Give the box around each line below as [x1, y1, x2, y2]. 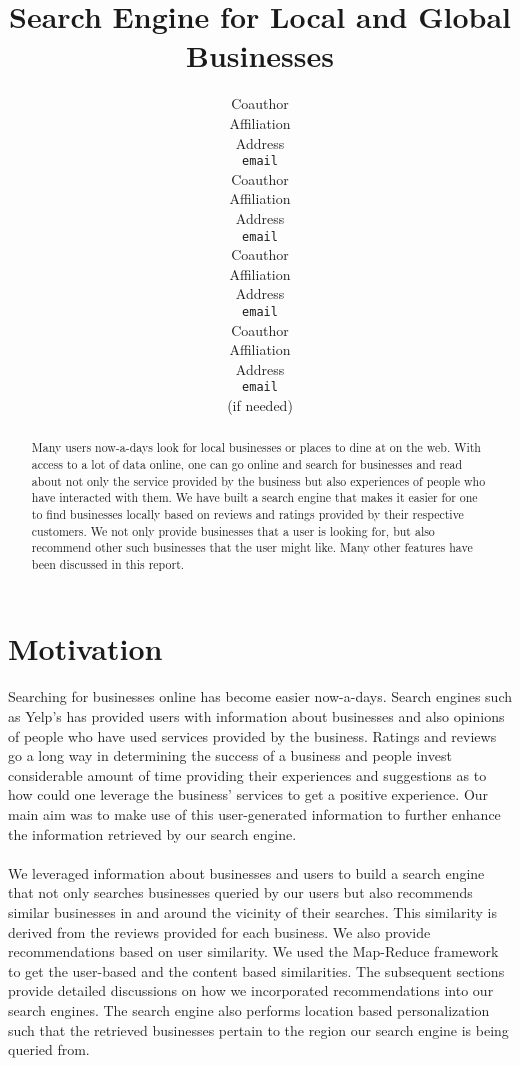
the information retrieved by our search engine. [8, 823, 297, 844]
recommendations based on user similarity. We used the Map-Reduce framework [8, 941, 499, 962]
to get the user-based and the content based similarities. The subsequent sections [8, 960, 505, 981]
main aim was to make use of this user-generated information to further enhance [8, 804, 501, 825]
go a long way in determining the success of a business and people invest [8, 745, 452, 766]
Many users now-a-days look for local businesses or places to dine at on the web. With [31, 439, 481, 456]
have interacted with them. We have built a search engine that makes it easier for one [31, 489, 478, 506]
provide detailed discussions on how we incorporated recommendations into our [8, 980, 494, 1001]
